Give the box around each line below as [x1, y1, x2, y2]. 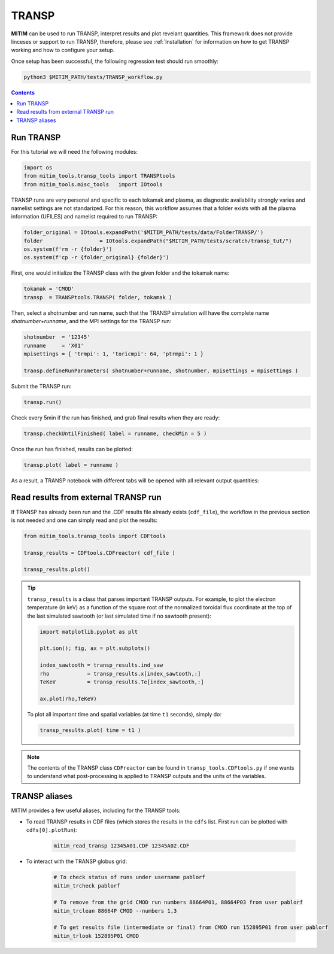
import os [23, 164, 53, 171]
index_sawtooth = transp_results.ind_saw [40, 662, 163, 669]
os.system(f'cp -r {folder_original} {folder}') [23, 254, 169, 261]
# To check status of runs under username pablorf [53, 874, 206, 881]
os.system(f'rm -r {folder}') [23, 246, 113, 253]
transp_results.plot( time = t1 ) [40, 727, 141, 733]
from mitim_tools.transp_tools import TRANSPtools [23, 172, 176, 180]
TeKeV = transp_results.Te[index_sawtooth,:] [40, 678, 204, 685]
